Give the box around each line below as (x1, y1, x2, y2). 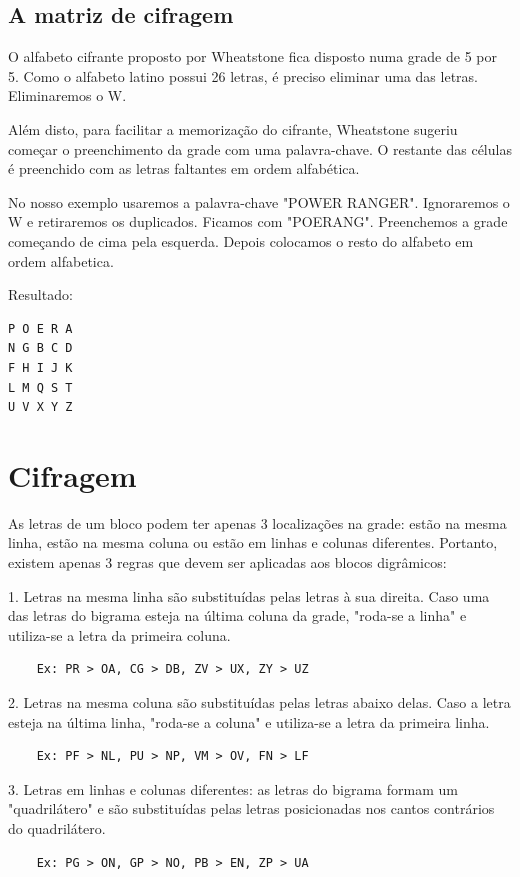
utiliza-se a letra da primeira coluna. (8, 624, 231, 645)
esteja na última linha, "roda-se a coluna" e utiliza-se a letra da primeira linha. (8, 711, 490, 732)
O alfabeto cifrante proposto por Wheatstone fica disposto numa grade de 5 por (8, 46, 497, 67)
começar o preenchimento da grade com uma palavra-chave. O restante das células (8, 138, 512, 159)
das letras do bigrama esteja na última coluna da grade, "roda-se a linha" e (8, 605, 467, 626)
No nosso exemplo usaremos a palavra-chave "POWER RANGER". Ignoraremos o (8, 191, 510, 212)
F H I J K (8, 360, 73, 375)
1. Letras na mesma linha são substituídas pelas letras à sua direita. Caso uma (8, 585, 490, 606)
